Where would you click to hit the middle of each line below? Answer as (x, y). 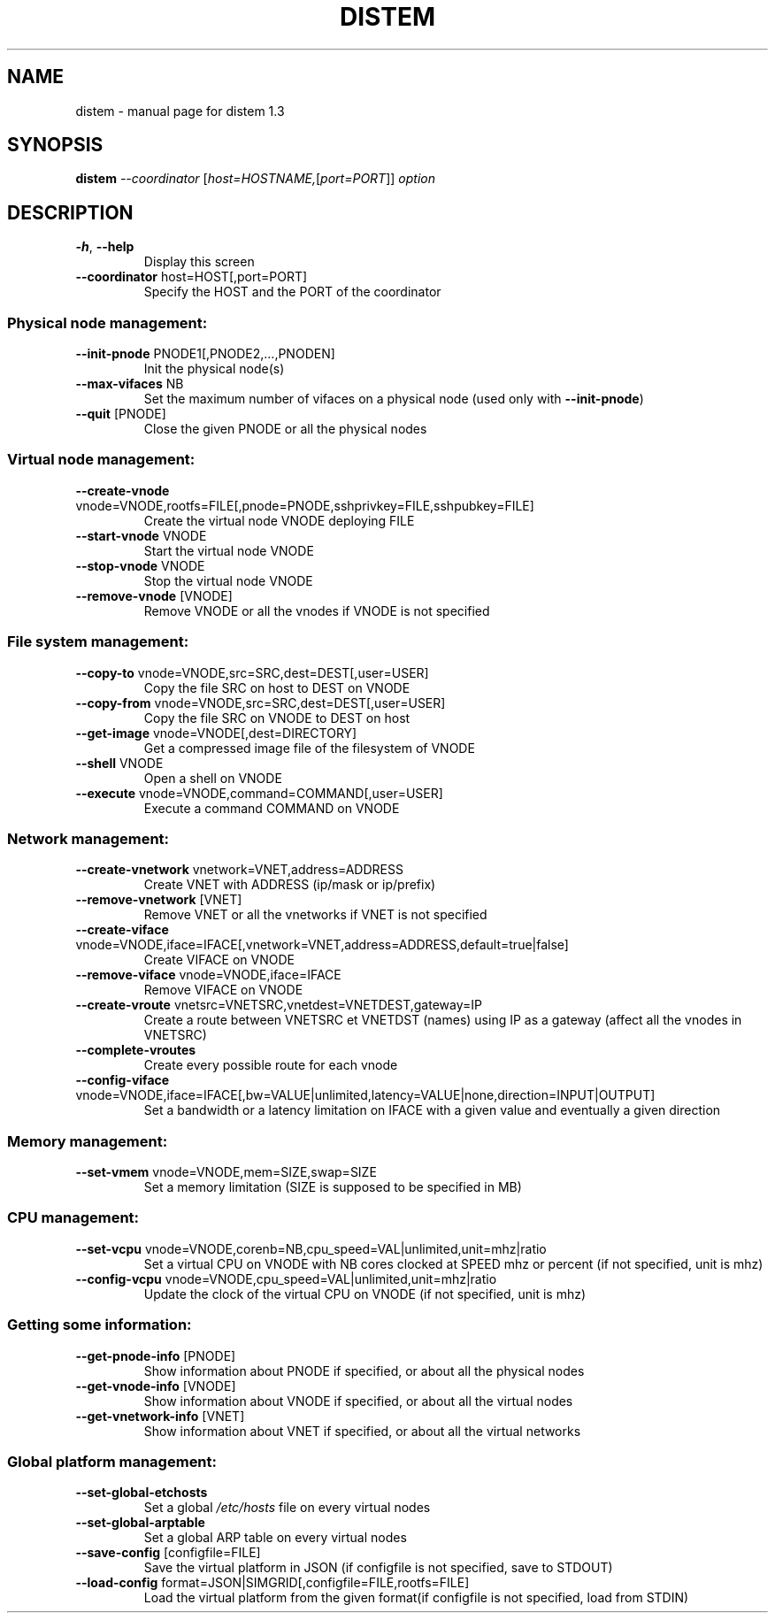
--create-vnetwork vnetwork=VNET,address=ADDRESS (239, 870)
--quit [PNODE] (121, 414)
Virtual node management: (101, 460)
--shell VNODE (119, 763)
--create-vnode (123, 490)
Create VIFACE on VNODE (219, 960)
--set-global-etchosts (142, 1493)
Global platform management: (112, 1461)
